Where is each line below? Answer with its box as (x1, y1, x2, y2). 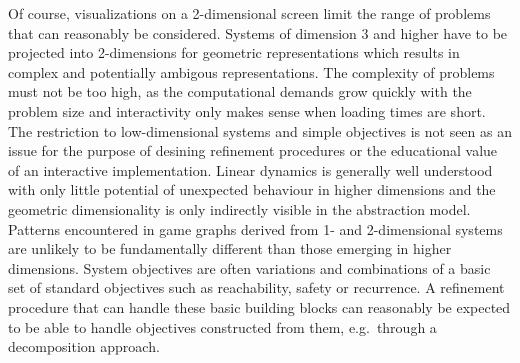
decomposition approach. (8, 336, 160, 357)
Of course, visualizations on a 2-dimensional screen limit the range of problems (8, 3, 491, 23)
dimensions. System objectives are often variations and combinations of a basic (8, 257, 491, 278)
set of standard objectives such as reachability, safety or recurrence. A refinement (8, 277, 505, 298)
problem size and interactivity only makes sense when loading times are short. (8, 100, 486, 121)
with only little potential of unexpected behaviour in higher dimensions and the (8, 179, 496, 200)
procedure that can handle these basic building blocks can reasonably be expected (8, 296, 511, 317)
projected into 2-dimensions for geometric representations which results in (8, 42, 460, 63)
